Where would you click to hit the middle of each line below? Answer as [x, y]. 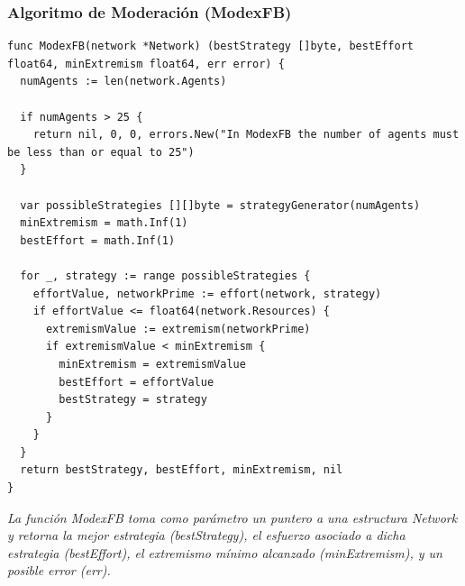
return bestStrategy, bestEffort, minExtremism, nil [182, 470]
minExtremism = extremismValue [152, 364]
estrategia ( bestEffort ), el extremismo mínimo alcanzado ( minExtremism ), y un [225, 552]
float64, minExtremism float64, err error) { [146, 64]
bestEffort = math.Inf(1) [98, 240]
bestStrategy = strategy [133, 400]
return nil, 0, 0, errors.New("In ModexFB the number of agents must [246, 135]
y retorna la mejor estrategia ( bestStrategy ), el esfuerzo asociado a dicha [206, 535]
